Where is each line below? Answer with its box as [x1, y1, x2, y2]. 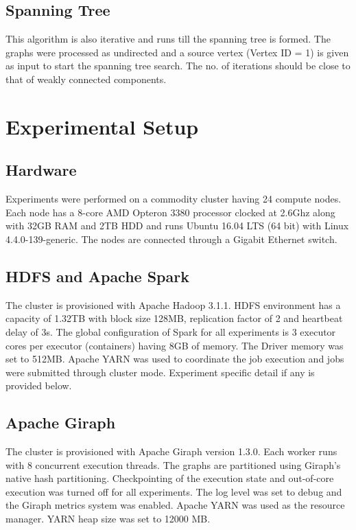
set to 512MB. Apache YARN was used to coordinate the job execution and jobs [5, 352, 344, 366]
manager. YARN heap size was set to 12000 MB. [5, 511, 211, 526]
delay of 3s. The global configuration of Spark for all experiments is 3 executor [5, 324, 336, 338]
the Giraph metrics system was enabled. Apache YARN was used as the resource [5, 498, 345, 512]
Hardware [5, 159, 77, 181]
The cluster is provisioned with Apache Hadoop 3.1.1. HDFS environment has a [5, 297, 341, 312]
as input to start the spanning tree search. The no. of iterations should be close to [5, 58, 351, 73]
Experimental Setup [5, 112, 199, 140]
